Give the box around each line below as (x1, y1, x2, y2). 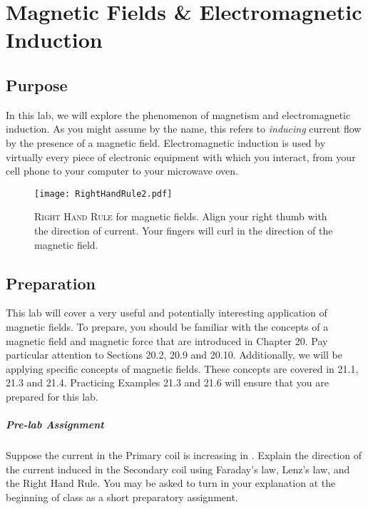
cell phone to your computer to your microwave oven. (6, 163, 239, 178)
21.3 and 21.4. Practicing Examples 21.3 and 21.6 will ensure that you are (6, 375, 329, 390)
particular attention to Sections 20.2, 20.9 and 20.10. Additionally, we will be (6, 347, 342, 362)
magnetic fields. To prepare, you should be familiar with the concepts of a (6, 319, 329, 334)
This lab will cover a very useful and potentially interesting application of (6, 305, 327, 320)
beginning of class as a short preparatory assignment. (6, 489, 238, 504)
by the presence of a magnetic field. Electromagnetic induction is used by (6, 135, 326, 150)
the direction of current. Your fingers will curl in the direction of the (34, 222, 333, 237)
